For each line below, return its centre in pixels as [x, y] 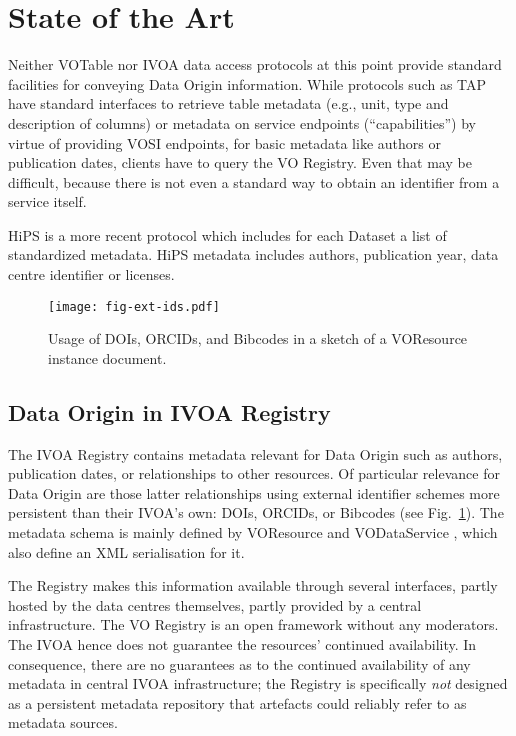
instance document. [107, 357]
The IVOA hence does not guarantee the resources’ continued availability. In [242, 644]
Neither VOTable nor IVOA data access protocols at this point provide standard [255, 64]
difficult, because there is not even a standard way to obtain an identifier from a [254, 181]
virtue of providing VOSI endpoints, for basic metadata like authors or [224, 142]
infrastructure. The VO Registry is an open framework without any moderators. [253, 624]
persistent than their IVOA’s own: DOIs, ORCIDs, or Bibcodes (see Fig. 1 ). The [256, 512]
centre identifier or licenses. [91, 274]
